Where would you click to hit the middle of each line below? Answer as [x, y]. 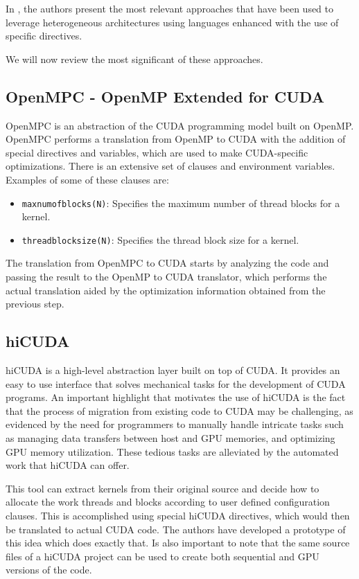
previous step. [35, 304]
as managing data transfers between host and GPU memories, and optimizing [170, 438]
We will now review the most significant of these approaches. [134, 59]
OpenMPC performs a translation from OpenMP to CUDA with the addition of [176, 139]
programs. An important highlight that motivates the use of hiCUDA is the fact [176, 397]
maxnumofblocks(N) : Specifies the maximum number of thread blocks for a [181, 203]
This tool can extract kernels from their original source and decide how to [163, 488]
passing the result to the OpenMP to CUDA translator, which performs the [166, 277]
